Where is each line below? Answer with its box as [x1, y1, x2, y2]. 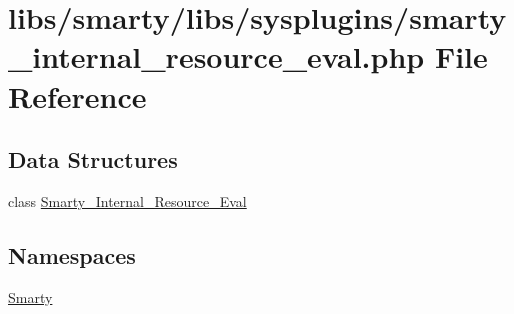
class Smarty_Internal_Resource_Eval [8, 190, 247, 211]
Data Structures [8, 144, 178, 175]
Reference [8, 75, 147, 116]
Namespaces [8, 239, 136, 270]
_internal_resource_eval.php [8, 36, 425, 77]
